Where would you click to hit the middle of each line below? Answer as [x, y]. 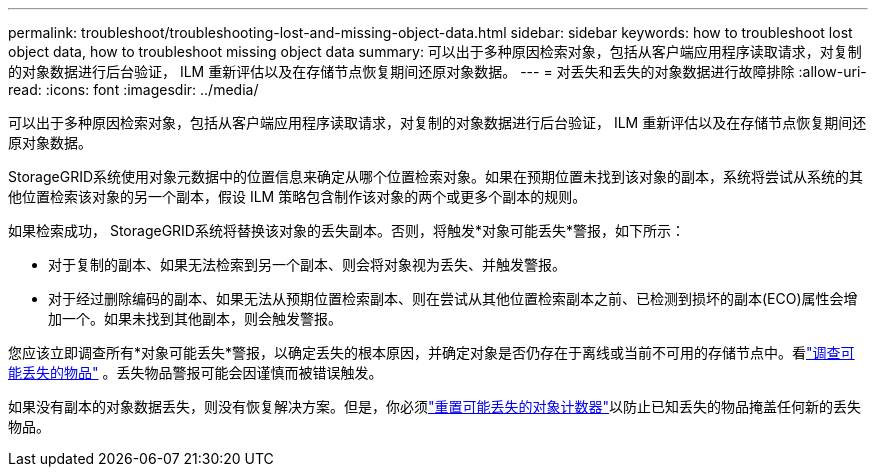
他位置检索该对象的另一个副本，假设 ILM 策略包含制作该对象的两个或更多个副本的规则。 [297, 196]
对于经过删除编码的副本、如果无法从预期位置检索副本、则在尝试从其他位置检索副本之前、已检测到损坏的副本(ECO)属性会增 [453, 298]
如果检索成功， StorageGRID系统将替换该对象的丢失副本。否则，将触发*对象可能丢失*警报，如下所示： [346, 230]
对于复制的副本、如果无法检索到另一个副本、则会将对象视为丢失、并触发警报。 [307, 264]
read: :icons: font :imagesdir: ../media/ [133, 89]
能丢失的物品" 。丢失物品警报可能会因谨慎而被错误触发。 [195, 372]
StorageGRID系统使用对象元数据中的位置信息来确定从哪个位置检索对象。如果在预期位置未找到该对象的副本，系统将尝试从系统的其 [436, 176]
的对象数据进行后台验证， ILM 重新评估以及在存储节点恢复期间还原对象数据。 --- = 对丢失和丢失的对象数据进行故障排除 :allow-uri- [437, 71]
